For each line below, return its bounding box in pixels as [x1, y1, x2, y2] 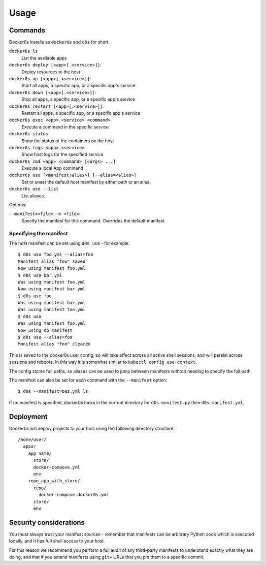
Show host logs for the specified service [21, 152, 103, 157]
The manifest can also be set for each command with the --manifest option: [9, 377, 167, 383]
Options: [9, 202, 27, 208]
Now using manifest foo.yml [18, 266, 86, 271]
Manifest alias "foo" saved [18, 258, 86, 264]
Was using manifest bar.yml [18, 300, 86, 306]
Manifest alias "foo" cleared [18, 341, 91, 347]
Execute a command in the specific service [21, 124, 109, 130]
